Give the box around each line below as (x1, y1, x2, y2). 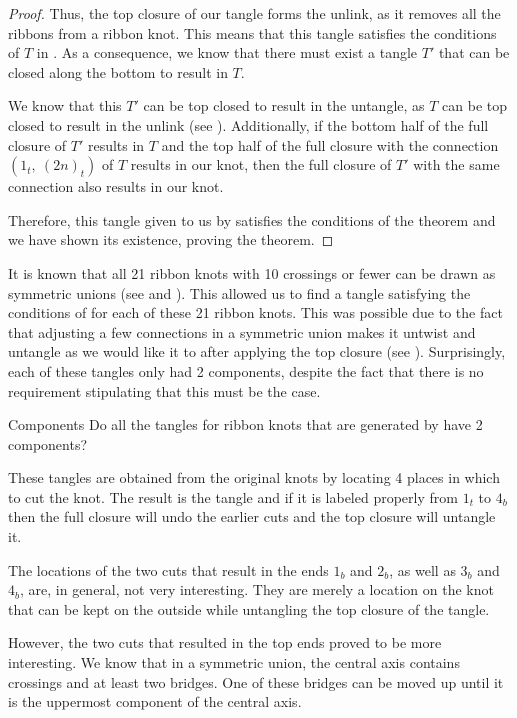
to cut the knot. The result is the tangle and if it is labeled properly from (8, 486, 458, 507)
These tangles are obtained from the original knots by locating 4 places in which (8, 467, 500, 488)
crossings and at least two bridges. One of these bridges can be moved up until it (8, 671, 504, 692)
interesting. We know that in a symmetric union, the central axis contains (8, 652, 460, 673)
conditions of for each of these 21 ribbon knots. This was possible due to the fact (8, 302, 503, 323)
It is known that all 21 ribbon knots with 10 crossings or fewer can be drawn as (8, 262, 496, 283)
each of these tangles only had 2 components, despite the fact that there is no (8, 360, 484, 381)
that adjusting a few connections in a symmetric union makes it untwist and (8, 321, 476, 342)
